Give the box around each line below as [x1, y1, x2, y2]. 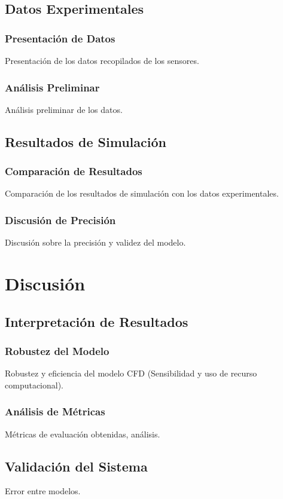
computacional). [5, 378, 64, 391]
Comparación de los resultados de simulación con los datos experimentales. [5, 187, 279, 200]
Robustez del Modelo [5, 343, 109, 358]
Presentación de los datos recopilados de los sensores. [5, 54, 199, 66]
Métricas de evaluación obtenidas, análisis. [5, 427, 160, 440]
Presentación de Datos [5, 30, 115, 45]
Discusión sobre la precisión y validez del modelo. [5, 236, 186, 249]
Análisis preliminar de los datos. [5, 103, 123, 115]
